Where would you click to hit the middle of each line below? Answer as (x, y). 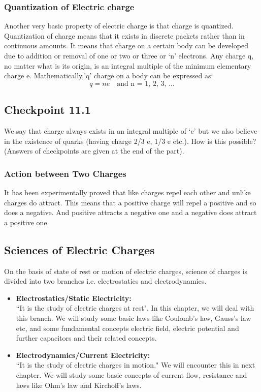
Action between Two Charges (65, 173)
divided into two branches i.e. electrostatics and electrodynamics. (105, 281)
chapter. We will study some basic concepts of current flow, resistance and (132, 374)
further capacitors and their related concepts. (86, 338)
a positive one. (27, 222)
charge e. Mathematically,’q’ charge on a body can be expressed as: (109, 76)
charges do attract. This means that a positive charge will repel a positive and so (130, 202)
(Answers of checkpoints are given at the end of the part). (94, 151)
